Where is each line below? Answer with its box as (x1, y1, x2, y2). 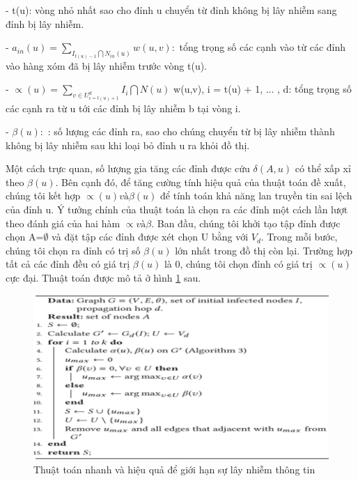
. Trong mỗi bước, (260, 229, 338, 244)
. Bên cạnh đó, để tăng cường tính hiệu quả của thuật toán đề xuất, (55, 174, 346, 189)
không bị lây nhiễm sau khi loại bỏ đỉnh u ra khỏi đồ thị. (6, 137, 250, 152)
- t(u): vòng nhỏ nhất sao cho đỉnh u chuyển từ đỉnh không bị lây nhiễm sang (6, 3, 337, 17)
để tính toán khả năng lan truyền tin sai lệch (160, 188, 352, 203)
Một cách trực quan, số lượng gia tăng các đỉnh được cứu (6, 161, 250, 176)
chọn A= (6, 229, 44, 244)
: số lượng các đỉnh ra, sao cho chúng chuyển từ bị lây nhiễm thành (47, 124, 335, 139)
